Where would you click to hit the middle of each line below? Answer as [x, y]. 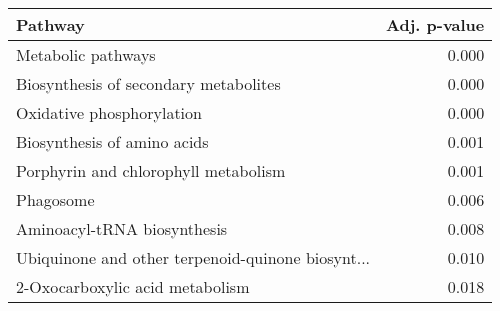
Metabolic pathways [86, 54]
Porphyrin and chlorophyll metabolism [151, 170]
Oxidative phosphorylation [109, 112]
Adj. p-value [435, 24]
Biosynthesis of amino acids [112, 141]
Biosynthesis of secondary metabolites [148, 83]
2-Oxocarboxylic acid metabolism [133, 286]
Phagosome [55, 199]
